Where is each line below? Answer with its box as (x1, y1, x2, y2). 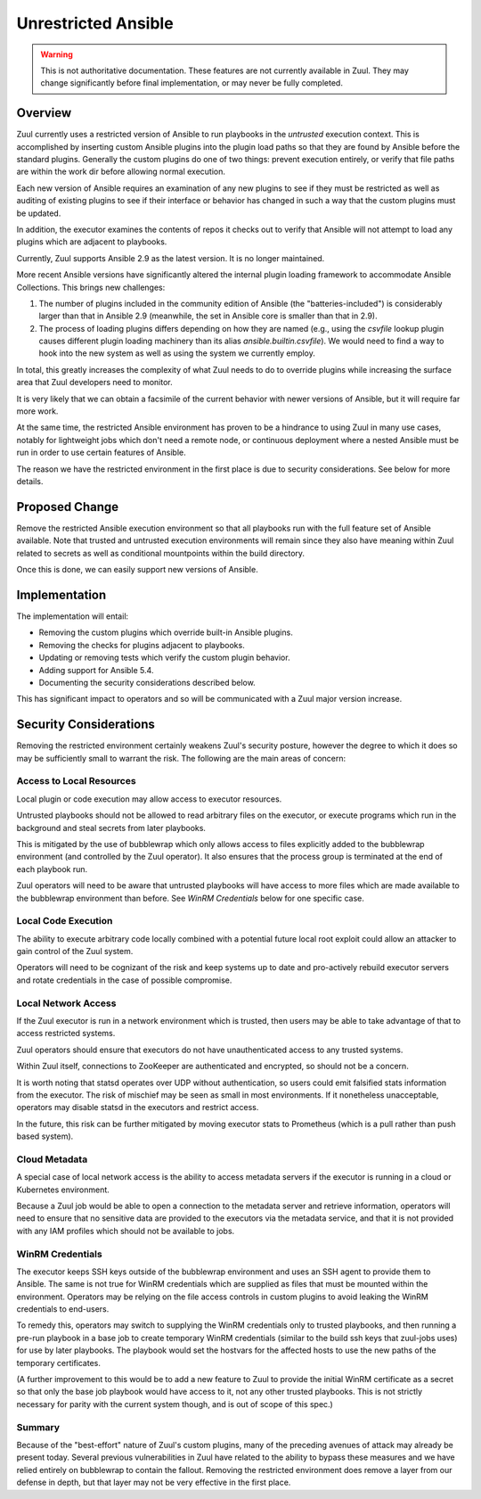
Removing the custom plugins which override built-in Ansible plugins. (38, 627, 293, 638)
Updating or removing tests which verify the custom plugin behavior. (38, 652, 290, 663)
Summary (16, 1421, 61, 1433)
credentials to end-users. (16, 1304, 110, 1314)
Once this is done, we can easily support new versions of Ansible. (16, 564, 258, 575)
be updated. (16, 208, 61, 218)
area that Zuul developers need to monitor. (16, 377, 173, 388)
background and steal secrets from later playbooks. (16, 822, 207, 833)
